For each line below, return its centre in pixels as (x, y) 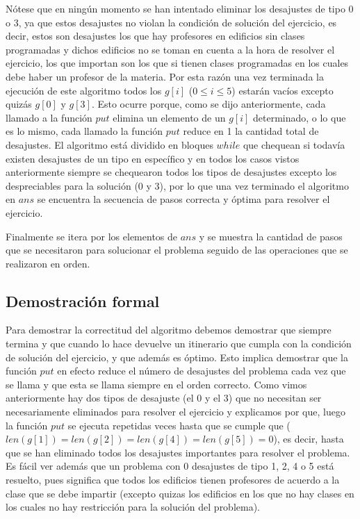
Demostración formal (83, 300)
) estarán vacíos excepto (283, 90)
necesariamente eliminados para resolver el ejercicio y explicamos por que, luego (175, 412)
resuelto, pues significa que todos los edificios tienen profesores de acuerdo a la (173, 480)
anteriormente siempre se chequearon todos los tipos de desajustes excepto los (171, 172)
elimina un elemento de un (169, 117)
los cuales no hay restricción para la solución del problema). (133, 507)
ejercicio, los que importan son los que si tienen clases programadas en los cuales (177, 63)
